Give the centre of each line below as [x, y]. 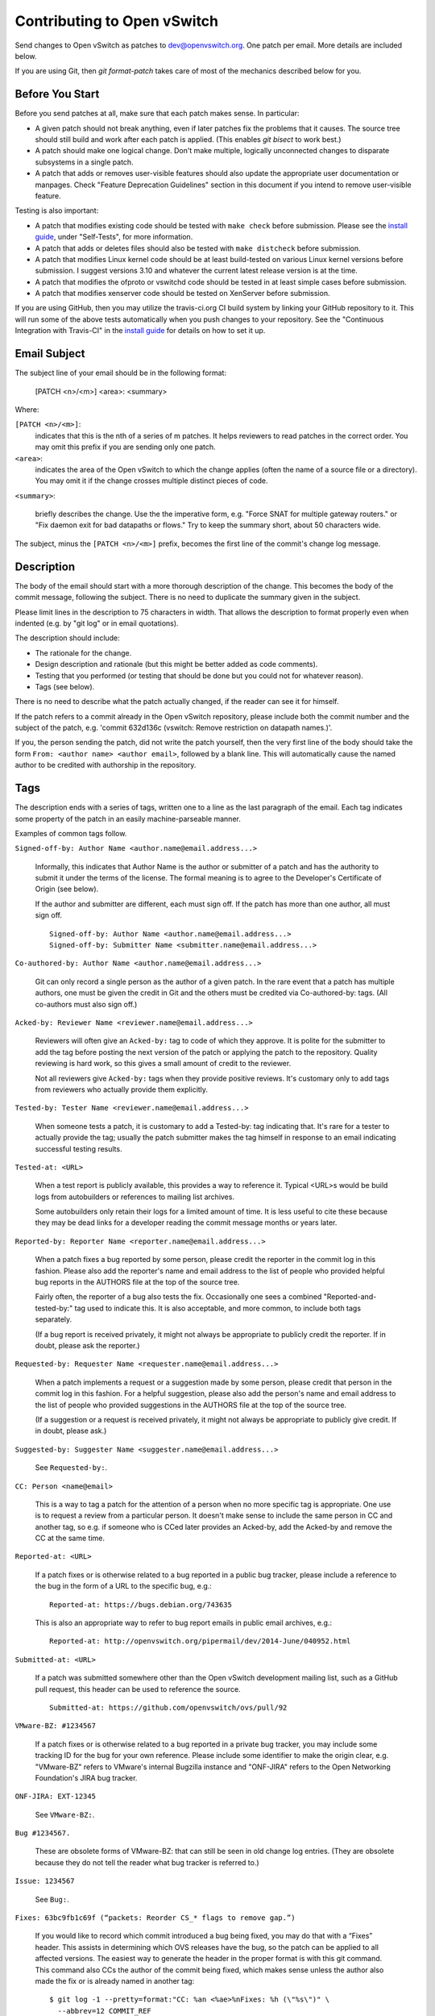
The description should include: [67, 638]
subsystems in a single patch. [84, 162]
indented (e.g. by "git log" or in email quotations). [97, 623]
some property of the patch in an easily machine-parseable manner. [128, 818]
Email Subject [50, 354]
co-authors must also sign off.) [86, 1004]
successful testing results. [79, 1148]
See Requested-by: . [71, 1468]
